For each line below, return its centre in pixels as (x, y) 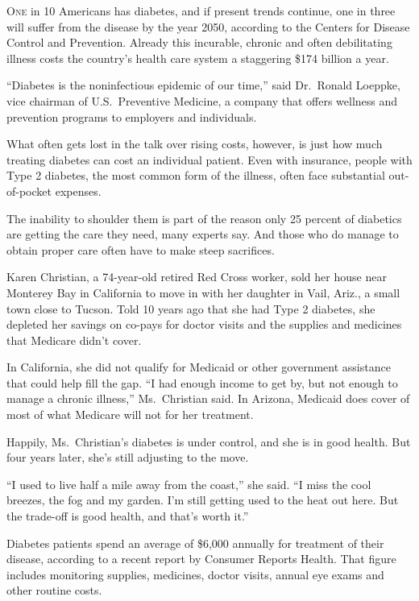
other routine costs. (54, 590)
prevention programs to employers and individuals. (132, 116)
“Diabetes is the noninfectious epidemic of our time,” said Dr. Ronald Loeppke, (203, 85)
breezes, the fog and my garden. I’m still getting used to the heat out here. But (203, 500)
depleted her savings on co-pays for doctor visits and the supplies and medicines (204, 324)
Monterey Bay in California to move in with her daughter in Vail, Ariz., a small (203, 292)
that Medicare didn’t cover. (74, 340)
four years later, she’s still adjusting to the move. (128, 457)
